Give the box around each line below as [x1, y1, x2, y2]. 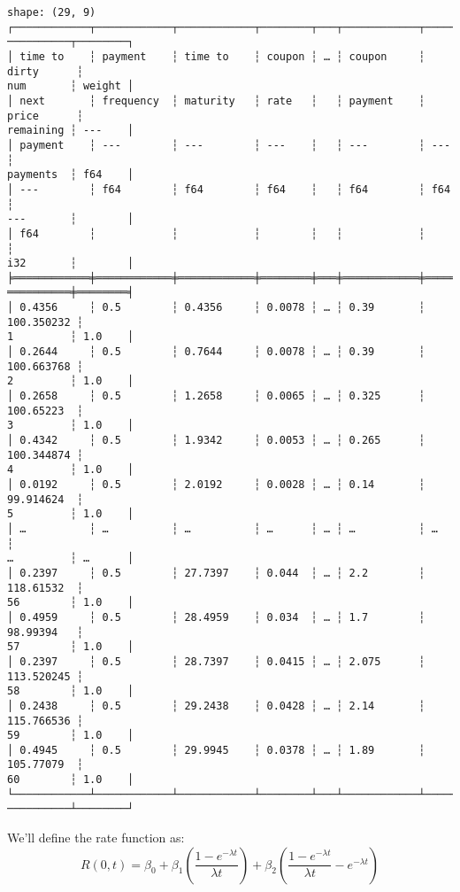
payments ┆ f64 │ [7, 168, 134, 182]
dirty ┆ [7, 65, 83, 78]
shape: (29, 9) [7, 6, 96, 19]
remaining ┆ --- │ [7, 124, 134, 137]
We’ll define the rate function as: [7, 828, 185, 847]
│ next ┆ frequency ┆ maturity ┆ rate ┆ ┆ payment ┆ [7, 94, 425, 107]
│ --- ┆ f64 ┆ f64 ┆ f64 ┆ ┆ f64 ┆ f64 [7, 182, 451, 196]
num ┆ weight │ [7, 80, 134, 93]
